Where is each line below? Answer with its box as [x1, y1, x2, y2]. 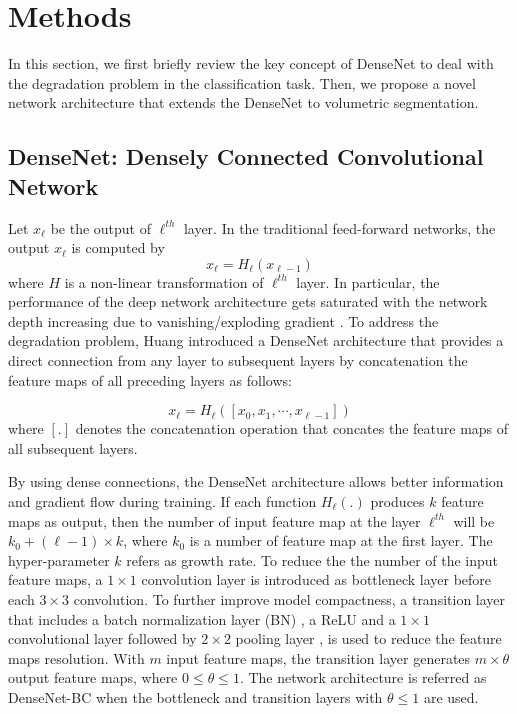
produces [370, 491, 425, 512]
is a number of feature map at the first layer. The [189, 530, 493, 551]
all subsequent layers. [8, 437, 138, 458]
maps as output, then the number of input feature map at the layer [8, 510, 421, 531]
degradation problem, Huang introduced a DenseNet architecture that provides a [8, 330, 504, 351]
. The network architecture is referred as [239, 667, 487, 688]
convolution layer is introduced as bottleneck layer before [141, 569, 492, 590]
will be [453, 510, 495, 531]
